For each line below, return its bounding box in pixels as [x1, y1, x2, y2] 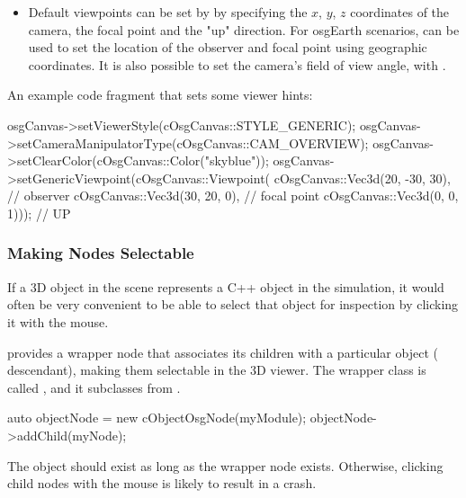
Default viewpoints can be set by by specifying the [28, 3, 308, 21]
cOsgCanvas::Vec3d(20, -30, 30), [273, 168, 451, 187]
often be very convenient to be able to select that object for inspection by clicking [7, 295, 459, 314]
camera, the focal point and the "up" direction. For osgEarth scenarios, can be [28, 20, 460, 39]
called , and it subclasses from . [7, 378, 181, 396]
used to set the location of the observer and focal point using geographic [28, 38, 427, 57]
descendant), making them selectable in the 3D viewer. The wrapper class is [7, 360, 426, 379]
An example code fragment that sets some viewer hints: [7, 85, 313, 104]
